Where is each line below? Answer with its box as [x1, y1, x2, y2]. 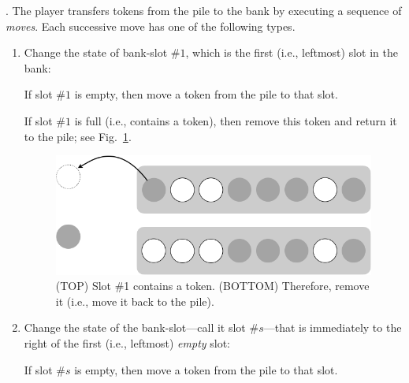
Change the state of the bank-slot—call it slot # [24, 319, 259, 336]
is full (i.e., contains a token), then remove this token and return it [74, 112, 397, 128]
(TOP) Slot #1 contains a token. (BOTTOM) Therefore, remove [55, 277, 370, 294]
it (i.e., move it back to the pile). [55, 292, 214, 309]
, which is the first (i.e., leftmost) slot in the [185, 44, 398, 61]
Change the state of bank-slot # [24, 44, 180, 61]
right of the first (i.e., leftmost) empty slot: [24, 335, 231, 351]
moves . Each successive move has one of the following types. [6, 17, 296, 34]
